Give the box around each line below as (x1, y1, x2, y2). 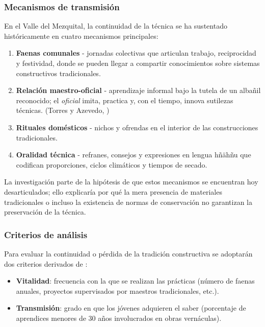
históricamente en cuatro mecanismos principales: (4, 30, 158, 41)
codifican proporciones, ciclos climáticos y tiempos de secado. (16, 159, 207, 170)
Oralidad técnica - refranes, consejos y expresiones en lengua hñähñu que (16, 149, 251, 160)
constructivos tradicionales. (16, 67, 101, 78)
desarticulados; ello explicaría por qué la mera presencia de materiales (4, 186, 222, 197)
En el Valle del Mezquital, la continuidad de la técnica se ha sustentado (4, 20, 227, 31)
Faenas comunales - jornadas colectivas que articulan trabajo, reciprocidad (16, 48, 256, 58)
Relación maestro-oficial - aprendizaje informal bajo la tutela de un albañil (16, 85, 261, 96)
